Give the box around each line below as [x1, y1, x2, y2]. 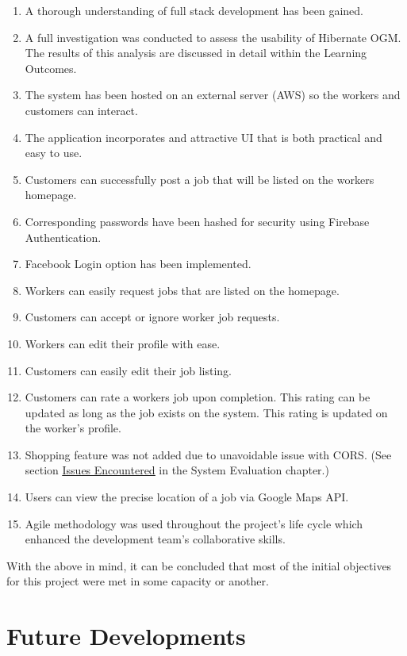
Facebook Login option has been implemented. [25, 255, 251, 272]
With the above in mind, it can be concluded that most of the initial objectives [6, 557, 392, 574]
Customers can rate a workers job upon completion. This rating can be [25, 389, 371, 405]
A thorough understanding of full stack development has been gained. [25, 2, 363, 18]
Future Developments [6, 620, 246, 652]
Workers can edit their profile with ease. [25, 335, 221, 351]
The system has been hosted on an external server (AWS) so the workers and [25, 86, 401, 103]
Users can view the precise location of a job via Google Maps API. [25, 489, 349, 505]
